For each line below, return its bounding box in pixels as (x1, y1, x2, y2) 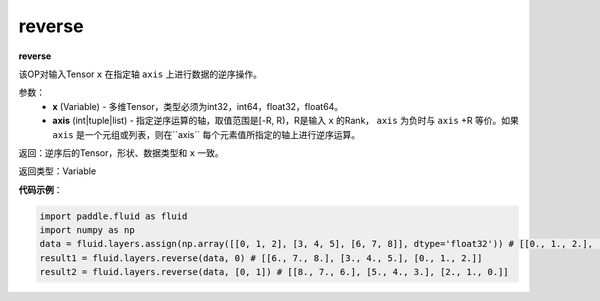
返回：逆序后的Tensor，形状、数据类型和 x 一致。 (18, 146, 224, 159)
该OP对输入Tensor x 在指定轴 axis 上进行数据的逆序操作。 (18, 68, 262, 80)
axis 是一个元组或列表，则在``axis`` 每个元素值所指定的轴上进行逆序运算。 (52, 128, 360, 140)
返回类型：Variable (18, 165, 97, 177)
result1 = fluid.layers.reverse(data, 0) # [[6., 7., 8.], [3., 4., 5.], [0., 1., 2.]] (39, 252, 483, 264)
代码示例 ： (18, 183, 63, 195)
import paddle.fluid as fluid (39, 210, 188, 222)
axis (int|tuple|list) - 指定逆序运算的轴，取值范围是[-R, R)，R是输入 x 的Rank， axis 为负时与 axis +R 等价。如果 (52, 115, 519, 127)
